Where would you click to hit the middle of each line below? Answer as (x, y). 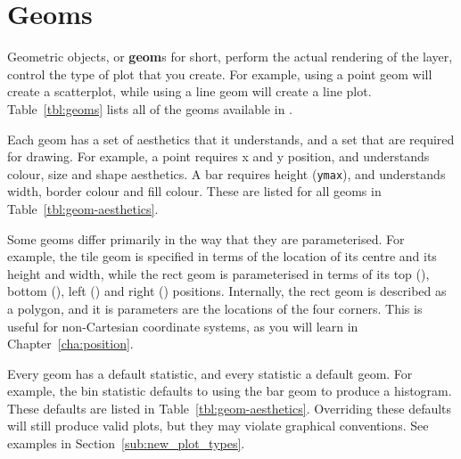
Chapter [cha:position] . (70, 344)
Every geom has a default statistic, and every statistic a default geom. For (210, 373)
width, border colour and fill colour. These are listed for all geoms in (194, 191)
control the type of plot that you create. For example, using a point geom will (220, 74)
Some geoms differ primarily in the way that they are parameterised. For (206, 238)
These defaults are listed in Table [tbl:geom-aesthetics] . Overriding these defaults (230, 408)
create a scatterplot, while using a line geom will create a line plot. (189, 91)
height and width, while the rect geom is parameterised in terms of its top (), (218, 273)
